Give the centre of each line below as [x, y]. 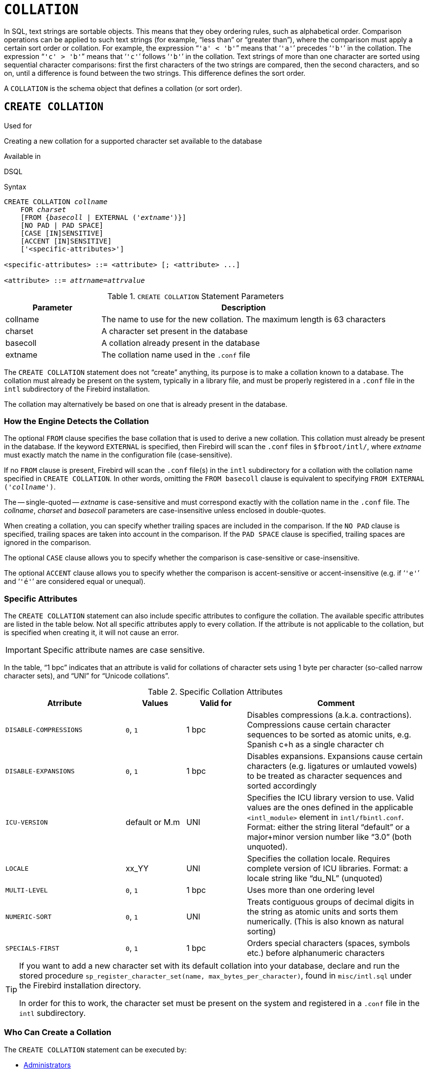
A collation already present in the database [181, 343]
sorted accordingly [282, 786]
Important [23, 650]
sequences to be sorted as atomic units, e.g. [329, 735]
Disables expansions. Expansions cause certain [335, 756]
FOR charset [43, 209]
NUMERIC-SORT [29, 917]
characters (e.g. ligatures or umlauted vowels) [332, 766]
